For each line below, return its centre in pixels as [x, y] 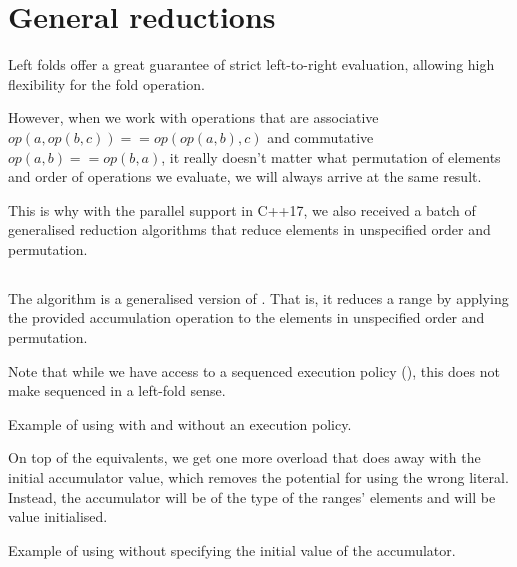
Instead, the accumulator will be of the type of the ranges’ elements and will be [252, 496]
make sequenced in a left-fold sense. [117, 390]
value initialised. [58, 516]
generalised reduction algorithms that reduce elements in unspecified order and [249, 229]
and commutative [320, 136]
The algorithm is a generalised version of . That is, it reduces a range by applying [258, 297]
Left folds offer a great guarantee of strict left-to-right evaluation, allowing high [251, 64]
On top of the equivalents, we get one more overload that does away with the [244, 457]
